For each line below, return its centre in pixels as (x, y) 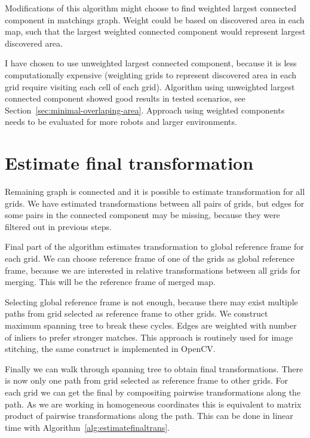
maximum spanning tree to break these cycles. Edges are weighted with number (151, 325)
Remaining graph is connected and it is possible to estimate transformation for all (155, 192)
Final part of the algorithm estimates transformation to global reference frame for (154, 246)
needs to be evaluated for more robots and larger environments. (121, 122)
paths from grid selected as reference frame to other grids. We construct (136, 313)
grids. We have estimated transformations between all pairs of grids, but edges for (155, 203)
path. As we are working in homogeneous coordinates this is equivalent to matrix (153, 404)
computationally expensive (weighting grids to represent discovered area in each (151, 74)
